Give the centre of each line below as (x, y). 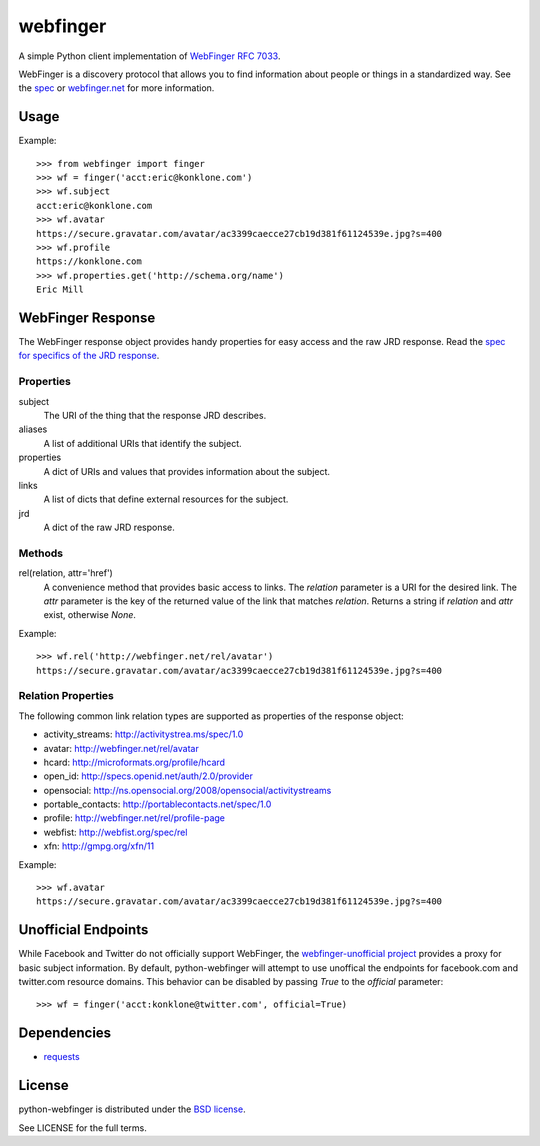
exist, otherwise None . (90, 615)
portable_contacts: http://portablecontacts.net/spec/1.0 (157, 804)
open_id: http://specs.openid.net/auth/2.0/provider (148, 776)
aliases (33, 429)
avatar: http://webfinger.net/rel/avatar (121, 748)
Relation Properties (66, 696)
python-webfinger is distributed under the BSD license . (132, 1109)
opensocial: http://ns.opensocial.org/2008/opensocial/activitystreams (187, 790)
